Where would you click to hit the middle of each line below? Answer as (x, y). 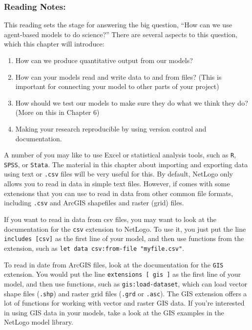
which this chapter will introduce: (54, 44)
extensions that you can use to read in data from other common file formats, (119, 193)
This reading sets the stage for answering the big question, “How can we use (118, 25)
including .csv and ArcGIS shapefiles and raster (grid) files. (94, 203)
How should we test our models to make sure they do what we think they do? (132, 102)
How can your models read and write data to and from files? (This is (118, 77)
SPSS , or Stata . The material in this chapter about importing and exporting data (126, 164)
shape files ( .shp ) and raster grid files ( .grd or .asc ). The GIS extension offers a (126, 293)
